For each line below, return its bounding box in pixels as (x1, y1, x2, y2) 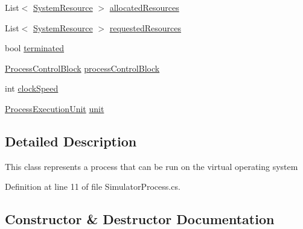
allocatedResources (109, 1, 179, 13)
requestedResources (109, 21, 182, 34)
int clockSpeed (5, 82, 59, 95)
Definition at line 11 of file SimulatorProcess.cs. (5, 180, 180, 193)
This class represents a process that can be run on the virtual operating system (5, 160, 298, 172)
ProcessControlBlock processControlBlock (5, 61, 160, 74)
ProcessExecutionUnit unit (5, 102, 104, 114)
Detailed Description (5, 131, 137, 150)
